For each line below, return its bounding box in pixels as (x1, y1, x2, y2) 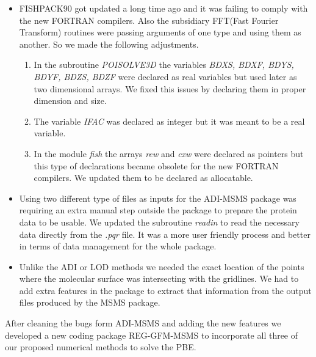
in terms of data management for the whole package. (19, 240, 217, 252)
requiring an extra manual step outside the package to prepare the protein (19, 204, 297, 216)
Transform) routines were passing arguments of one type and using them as (19, 26, 301, 39)
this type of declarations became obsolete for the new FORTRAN (34, 159, 279, 172)
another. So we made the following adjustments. (19, 37, 199, 50)
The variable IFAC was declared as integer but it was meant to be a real (34, 114, 305, 127)
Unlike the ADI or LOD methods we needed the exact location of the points (19, 260, 304, 273)
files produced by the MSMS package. (19, 296, 160, 309)
